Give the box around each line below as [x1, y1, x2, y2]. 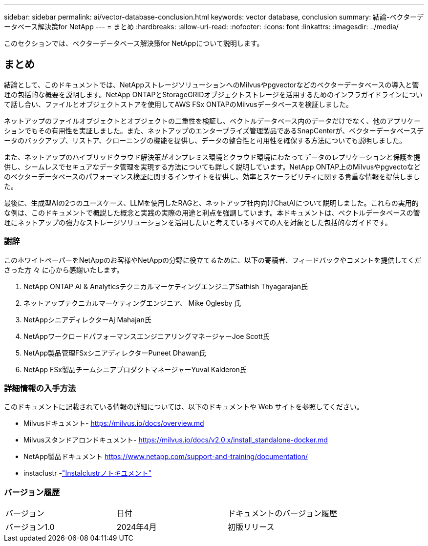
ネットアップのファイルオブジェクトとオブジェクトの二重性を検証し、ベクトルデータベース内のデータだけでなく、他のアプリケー [4, 116, 421, 125]
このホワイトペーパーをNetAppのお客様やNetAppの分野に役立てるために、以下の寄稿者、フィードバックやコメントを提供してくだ [4, 255, 422, 264]
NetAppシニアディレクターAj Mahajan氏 [23, 315, 151, 324]
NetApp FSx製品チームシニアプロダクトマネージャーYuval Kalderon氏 [23, 365, 247, 374]
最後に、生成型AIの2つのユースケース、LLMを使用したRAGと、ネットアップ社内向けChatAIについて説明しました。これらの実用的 [4, 198, 419, 207]
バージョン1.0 [5, 522, 55, 532]
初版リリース [228, 522, 275, 532]
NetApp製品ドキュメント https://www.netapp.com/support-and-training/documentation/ [23, 452, 308, 461]
